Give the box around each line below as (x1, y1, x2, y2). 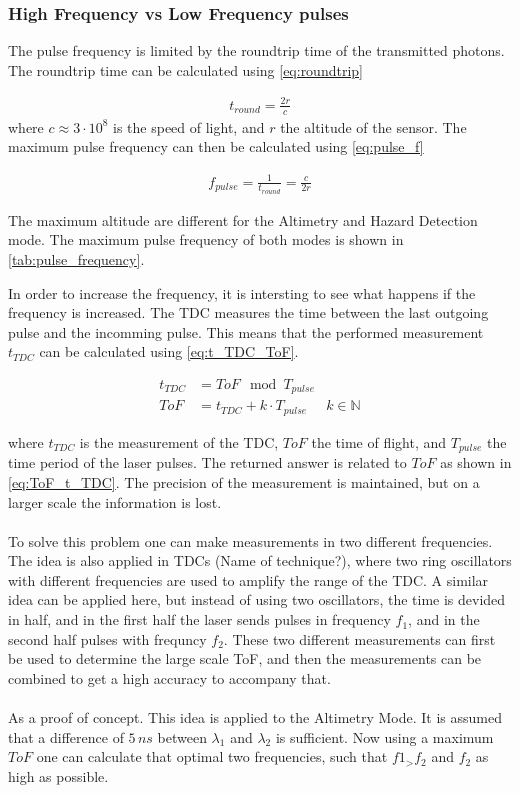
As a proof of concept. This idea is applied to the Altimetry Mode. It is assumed (8, 707, 503, 728)
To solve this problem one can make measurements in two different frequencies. (8, 530, 493, 551)
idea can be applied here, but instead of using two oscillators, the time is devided (8, 589, 506, 610)
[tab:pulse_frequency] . (8, 248, 145, 269)
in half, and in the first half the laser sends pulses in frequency (8, 609, 391, 630)
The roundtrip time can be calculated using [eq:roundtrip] (8, 59, 363, 80)
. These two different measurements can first (223, 628, 496, 649)
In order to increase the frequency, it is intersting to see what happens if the (8, 282, 476, 303)
